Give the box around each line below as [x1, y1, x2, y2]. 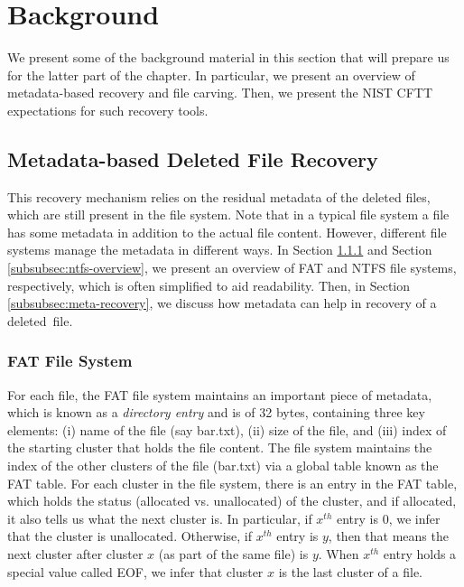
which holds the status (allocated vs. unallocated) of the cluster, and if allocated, [7, 491, 457, 510]
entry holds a [383, 545, 457, 564]
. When [318, 545, 359, 564]
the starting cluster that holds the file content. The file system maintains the [7, 438, 432, 457]
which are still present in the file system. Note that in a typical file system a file [7, 205, 450, 224]
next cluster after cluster [7, 545, 144, 564]
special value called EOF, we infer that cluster [7, 562, 264, 581]
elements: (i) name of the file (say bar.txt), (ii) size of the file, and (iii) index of [7, 420, 447, 439]
